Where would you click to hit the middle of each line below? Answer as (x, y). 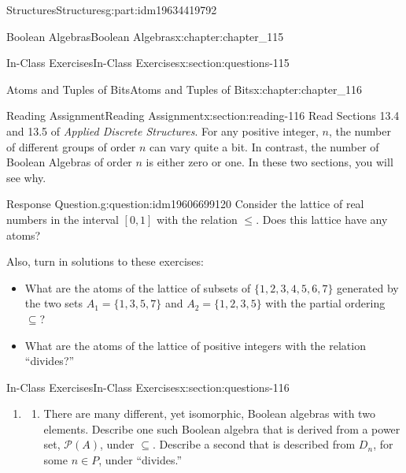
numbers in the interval (63, 219)
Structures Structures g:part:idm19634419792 (112, 9)
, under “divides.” (140, 460)
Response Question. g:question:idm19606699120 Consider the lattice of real (185, 204)
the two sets (54, 303)
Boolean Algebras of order (69, 162)
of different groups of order (71, 146)
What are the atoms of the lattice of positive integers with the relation (195, 345)
